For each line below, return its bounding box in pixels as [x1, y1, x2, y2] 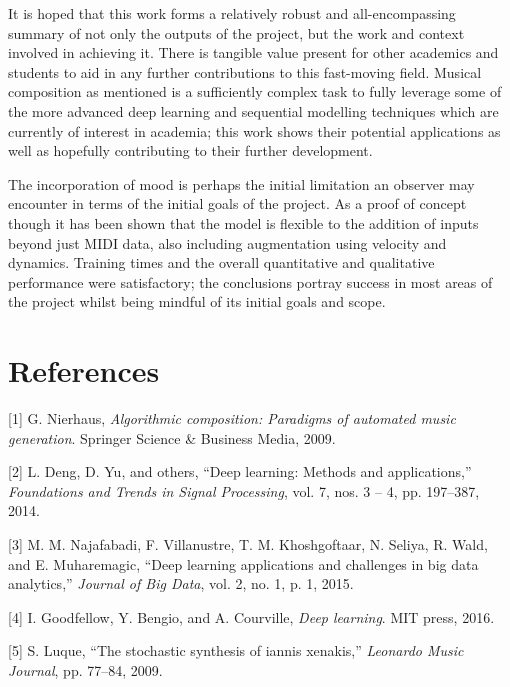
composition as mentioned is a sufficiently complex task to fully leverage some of [8, 81, 502, 102]
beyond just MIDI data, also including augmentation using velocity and [8, 232, 447, 253]
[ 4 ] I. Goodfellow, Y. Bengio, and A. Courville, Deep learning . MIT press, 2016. [8, 606, 495, 627]
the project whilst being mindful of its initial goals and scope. [8, 291, 386, 312]
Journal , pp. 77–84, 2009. [8, 659, 163, 680]
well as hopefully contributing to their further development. [8, 140, 373, 161]
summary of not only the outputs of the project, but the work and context [8, 22, 465, 43]
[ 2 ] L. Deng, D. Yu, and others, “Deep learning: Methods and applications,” [8, 461, 472, 482]
